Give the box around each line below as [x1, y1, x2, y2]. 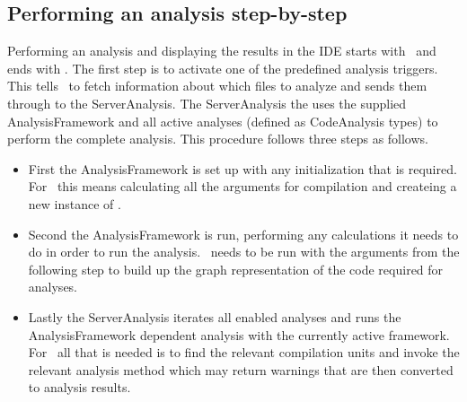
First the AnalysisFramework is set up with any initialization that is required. [28, 159, 457, 178]
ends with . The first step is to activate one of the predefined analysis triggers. [7, 58, 438, 77]
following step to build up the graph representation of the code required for [28, 259, 444, 278]
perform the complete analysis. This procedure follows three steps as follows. [7, 129, 428, 148]
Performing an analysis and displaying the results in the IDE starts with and [7, 41, 436, 60]
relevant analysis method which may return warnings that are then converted [28, 360, 454, 379]
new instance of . [28, 194, 121, 213]
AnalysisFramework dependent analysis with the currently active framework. [28, 325, 450, 344]
